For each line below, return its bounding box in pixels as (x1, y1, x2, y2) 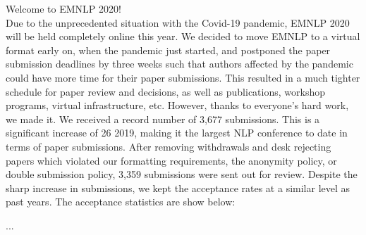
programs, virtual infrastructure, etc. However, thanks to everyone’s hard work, (6, 98, 349, 113)
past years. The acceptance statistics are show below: (6, 194, 236, 209)
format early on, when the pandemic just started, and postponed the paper (6, 42, 331, 57)
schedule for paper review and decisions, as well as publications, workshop (6, 84, 325, 99)
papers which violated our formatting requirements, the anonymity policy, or (6, 153, 337, 167)
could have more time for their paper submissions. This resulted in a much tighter (6, 70, 360, 84)
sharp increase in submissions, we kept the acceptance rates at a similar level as (6, 180, 350, 195)
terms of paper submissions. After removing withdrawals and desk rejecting (6, 139, 331, 153)
